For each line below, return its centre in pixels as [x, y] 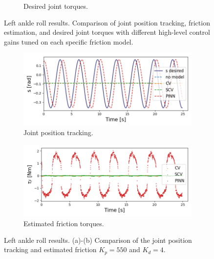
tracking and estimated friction [50, 249]
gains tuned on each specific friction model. [69, 41]
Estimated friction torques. [64, 223]
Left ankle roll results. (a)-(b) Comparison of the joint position [98, 240]
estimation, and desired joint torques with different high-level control [107, 32]
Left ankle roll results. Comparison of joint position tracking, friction [107, 22]
